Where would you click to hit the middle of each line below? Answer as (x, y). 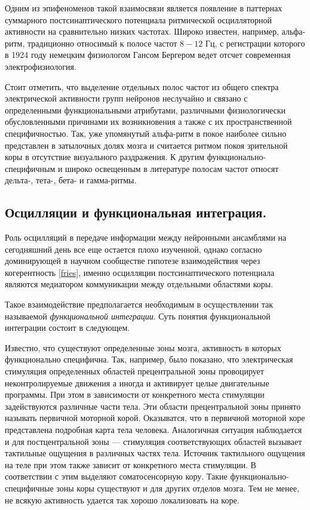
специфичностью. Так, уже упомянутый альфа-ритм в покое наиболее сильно (146, 133)
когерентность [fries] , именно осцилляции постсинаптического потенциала (140, 272)
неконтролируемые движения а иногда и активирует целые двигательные (137, 382)
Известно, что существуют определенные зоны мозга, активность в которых (143, 347)
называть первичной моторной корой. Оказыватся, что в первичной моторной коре (155, 418)
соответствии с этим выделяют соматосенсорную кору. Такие (116, 476)
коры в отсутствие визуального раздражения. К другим (105, 157)
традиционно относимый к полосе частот (102, 43)
